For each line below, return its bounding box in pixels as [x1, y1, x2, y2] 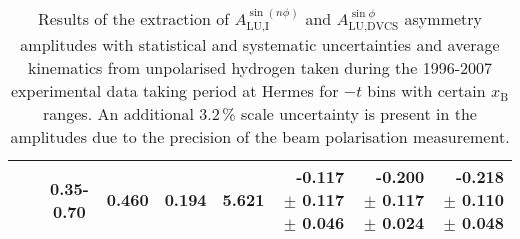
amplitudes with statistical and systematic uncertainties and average [20, 33, 500, 57]
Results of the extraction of [37, 7, 230, 30]
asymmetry [404, 7, 483, 30]
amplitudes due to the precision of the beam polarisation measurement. [10, 125, 510, 149]
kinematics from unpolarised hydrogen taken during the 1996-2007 [28, 56, 492, 80]
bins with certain [367, 79, 486, 103]
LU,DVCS [348, 21, 399, 33]
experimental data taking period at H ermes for [11, 79, 339, 103]
